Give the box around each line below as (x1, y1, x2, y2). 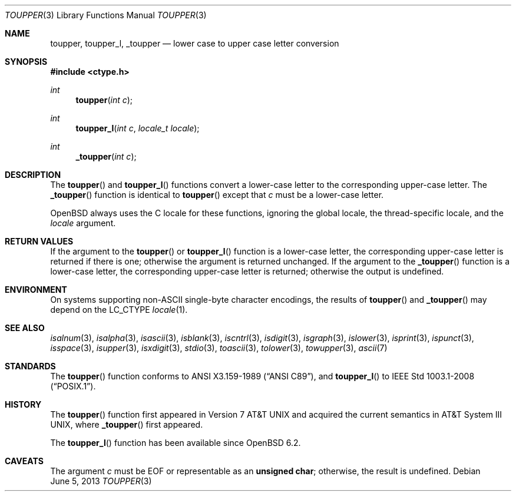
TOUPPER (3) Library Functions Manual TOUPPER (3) (5, 10, 207, 20)
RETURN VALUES (5, 236, 74, 246)
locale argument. (50, 218, 116, 228)
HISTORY (5, 399, 42, 409)
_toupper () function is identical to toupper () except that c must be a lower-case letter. (50, 190, 384, 200)
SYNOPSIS (5, 57, 48, 67)
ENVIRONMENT (5, 285, 67, 295)
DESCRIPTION (5, 170, 61, 180)
